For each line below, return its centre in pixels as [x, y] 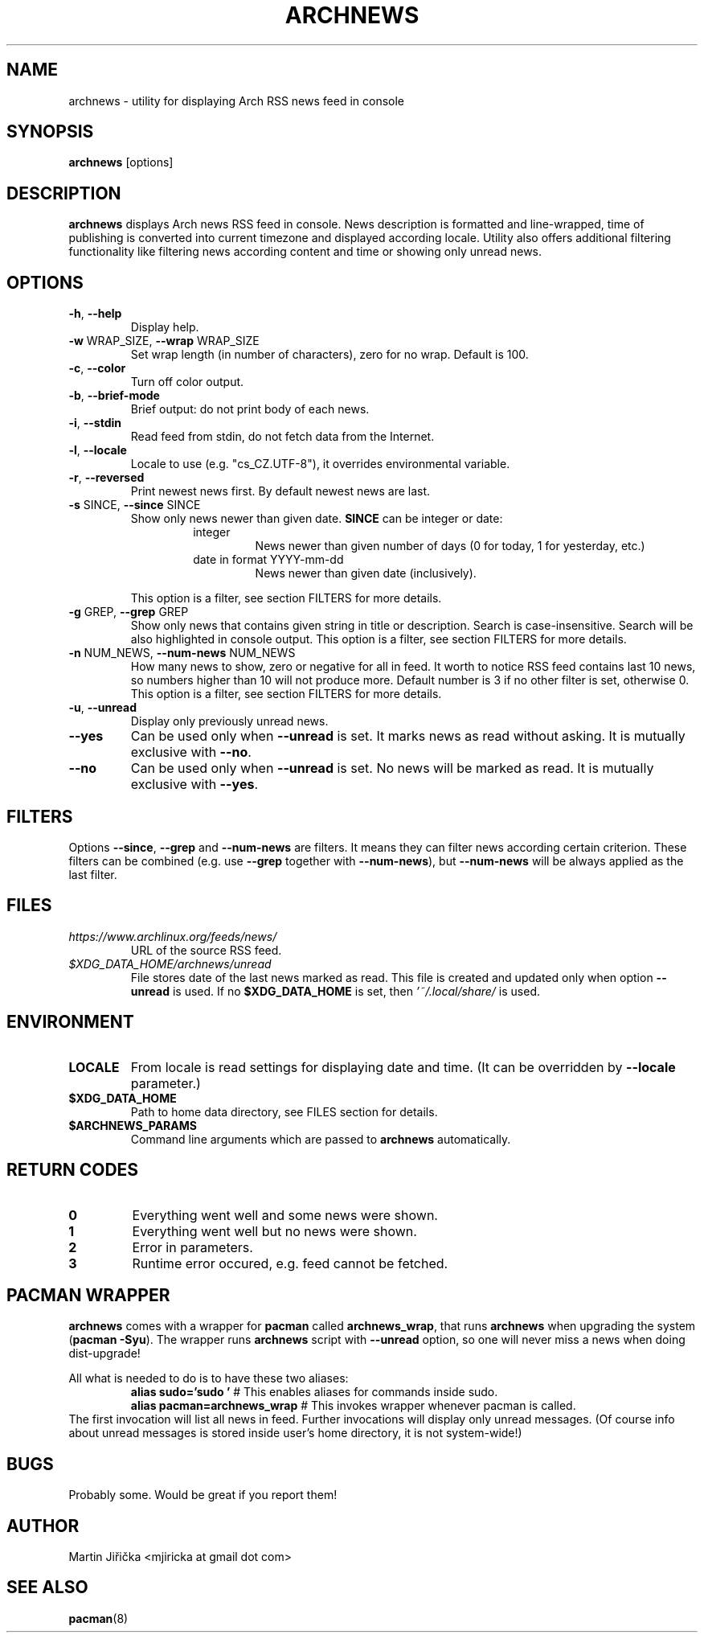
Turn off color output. [187, 382]
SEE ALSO [47, 1588]
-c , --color [97, 368]
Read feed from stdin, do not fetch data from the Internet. [282, 437]
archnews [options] [121, 162]
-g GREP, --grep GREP [129, 612]
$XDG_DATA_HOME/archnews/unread [170, 963]
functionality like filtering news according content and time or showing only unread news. [305, 252]
